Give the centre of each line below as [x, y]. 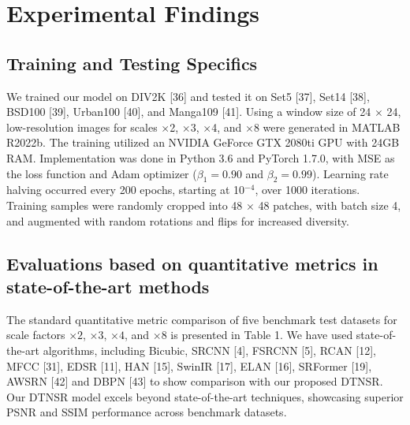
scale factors [36, 335]
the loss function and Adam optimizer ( [102, 173]
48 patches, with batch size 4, [330, 205]
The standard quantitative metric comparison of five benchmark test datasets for [202, 319]
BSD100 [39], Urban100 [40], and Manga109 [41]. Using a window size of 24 [189, 112]
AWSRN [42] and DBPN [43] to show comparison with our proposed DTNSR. [195, 381]
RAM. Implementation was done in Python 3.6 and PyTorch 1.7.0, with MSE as [201, 157]
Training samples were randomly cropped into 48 [125, 205]
